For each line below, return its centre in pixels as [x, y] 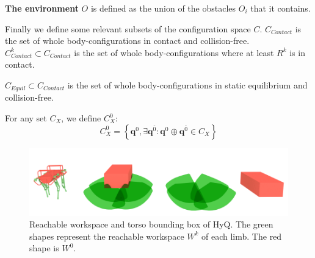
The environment [42, 8]
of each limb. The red [242, 236]
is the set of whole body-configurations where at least [174, 52]
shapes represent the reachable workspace [107, 236]
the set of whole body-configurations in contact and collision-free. [127, 41]
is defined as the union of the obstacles [163, 8]
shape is [44, 248]
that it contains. [281, 8]
